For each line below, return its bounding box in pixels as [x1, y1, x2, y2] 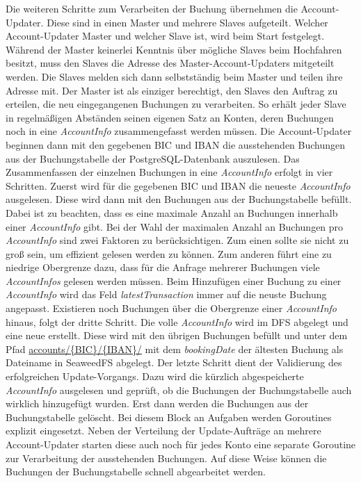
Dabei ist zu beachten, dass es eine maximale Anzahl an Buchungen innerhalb [6, 205, 338, 220]
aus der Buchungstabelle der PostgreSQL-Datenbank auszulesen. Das [6, 151, 300, 165]
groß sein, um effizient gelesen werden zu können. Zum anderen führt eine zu [6, 246, 332, 261]
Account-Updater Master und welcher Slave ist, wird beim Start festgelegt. [6, 28, 325, 43]
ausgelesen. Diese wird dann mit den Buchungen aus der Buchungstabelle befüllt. [6, 192, 352, 206]
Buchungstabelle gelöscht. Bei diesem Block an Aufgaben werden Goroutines [6, 409, 332, 424]
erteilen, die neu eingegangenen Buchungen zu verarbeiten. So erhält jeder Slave [6, 97, 346, 111]
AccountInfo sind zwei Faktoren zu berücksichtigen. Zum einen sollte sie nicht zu [6, 233, 349, 247]
